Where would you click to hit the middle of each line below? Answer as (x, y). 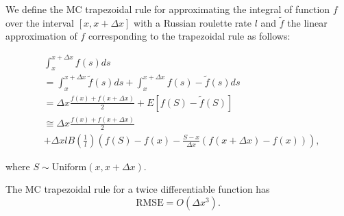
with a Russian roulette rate (193, 22)
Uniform (69, 167)
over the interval (40, 22)
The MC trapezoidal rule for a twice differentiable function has (138, 189)
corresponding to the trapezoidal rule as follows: (189, 36)
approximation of (41, 36)
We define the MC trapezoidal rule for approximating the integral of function (168, 9)
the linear (307, 22)
